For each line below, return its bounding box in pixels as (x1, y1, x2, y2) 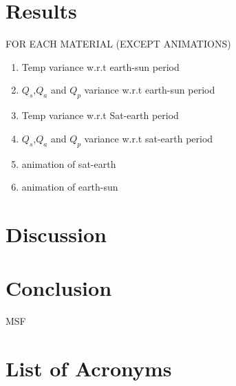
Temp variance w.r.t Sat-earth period (21, 108, 179, 122)
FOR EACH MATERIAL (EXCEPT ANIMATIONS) (6, 36, 231, 51)
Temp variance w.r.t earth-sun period (21, 59, 180, 74)
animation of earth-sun (21, 180, 118, 194)
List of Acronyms (6, 354, 172, 382)
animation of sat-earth (21, 156, 116, 171)
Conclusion (6, 274, 112, 302)
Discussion (6, 219, 107, 248)
